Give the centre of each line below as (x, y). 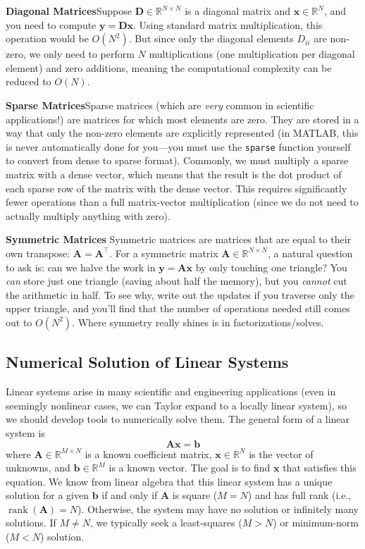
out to (19, 322)
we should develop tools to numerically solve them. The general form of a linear (178, 419)
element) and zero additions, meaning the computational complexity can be (169, 67)
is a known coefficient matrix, (148, 454)
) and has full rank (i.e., (299, 495)
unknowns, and (38, 468)
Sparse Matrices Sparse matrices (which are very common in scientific (160, 105)
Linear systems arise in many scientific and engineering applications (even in (171, 391)
